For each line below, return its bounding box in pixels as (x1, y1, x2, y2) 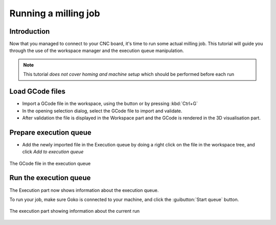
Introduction (9, 27, 50, 36)
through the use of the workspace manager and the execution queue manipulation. (9, 47, 184, 54)
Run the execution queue (9, 173, 91, 182)
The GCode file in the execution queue (9, 160, 91, 166)
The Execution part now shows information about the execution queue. (9, 187, 159, 193)
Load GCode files (9, 87, 66, 96)
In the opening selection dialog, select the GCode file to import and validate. (22, 108, 182, 114)
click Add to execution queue (22, 148, 84, 155)
